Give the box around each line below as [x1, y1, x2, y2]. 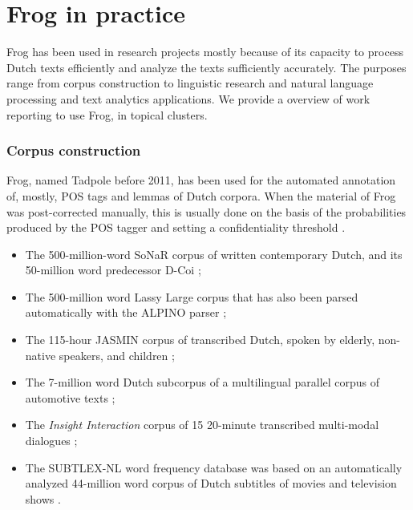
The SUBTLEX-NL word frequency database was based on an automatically [25, 459, 403, 476]
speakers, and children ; [59, 346, 175, 363]
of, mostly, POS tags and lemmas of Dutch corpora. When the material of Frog [6, 187, 396, 204]
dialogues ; [25, 432, 78, 449]
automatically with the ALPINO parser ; [25, 304, 227, 321]
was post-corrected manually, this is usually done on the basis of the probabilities [6, 203, 407, 220]
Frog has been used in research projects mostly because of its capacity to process [6, 43, 403, 60]
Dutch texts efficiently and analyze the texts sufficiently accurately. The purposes [6, 59, 407, 75]
